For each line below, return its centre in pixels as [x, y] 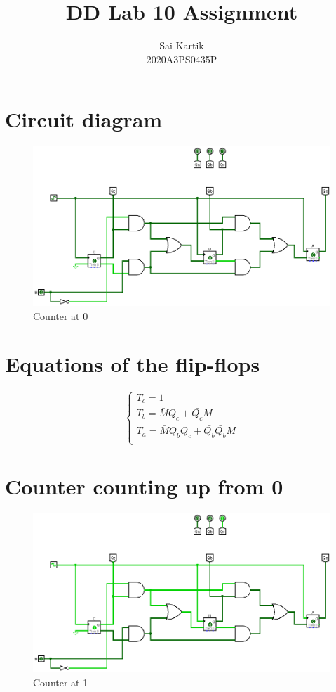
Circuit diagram [84, 119]
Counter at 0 [61, 315]
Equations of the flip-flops [133, 364]
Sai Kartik [182, 45]
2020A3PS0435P [182, 59]
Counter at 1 [61, 682]
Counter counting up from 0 [144, 486]
